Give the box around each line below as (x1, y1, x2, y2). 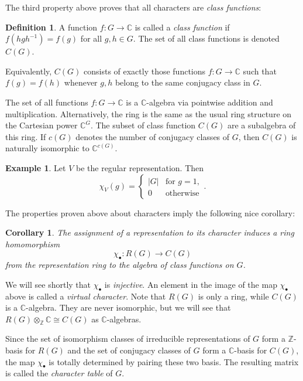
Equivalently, (5, 64, 52, 77)
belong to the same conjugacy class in (115, 76, 250, 89)
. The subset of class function (90, 119, 196, 131)
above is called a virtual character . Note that (5, 290, 166, 302)
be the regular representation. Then (76, 161, 204, 174)
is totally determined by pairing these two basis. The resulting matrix (49, 355, 299, 368)
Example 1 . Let (5, 161, 66, 174)
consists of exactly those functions (84, 64, 206, 77)
